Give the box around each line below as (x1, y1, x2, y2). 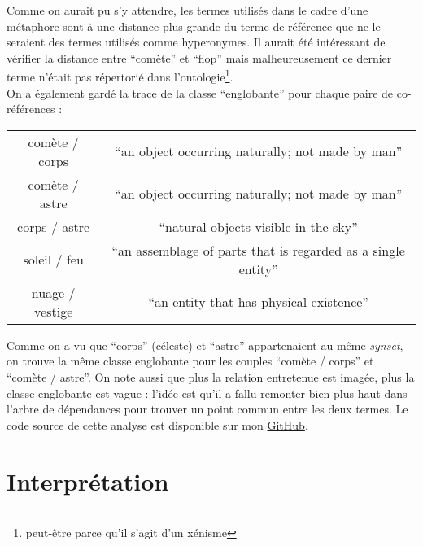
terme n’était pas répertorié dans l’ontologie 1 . (7, 66, 233, 85)
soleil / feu (23, 250, 84, 269)
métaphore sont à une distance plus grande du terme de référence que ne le (7, 17, 381, 34)
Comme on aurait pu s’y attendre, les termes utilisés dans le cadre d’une (7, 2, 368, 18)
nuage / (31, 282, 76, 302)
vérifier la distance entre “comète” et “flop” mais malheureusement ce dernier (7, 49, 392, 66)
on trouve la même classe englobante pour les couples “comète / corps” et (7, 352, 374, 369)
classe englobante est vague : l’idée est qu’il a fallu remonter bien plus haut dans (7, 384, 408, 401)
